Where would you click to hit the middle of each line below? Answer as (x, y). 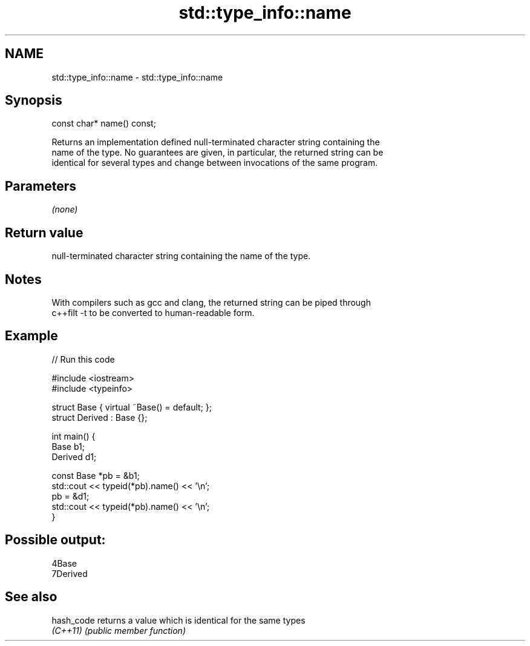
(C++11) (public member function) (119, 630)
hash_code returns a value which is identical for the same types (178, 620)
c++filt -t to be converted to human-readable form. (153, 312)
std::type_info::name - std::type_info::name (137, 77)
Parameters (41, 186)
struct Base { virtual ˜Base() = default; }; (132, 407)
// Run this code (83, 359)
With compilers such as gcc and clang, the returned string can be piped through (211, 302)
